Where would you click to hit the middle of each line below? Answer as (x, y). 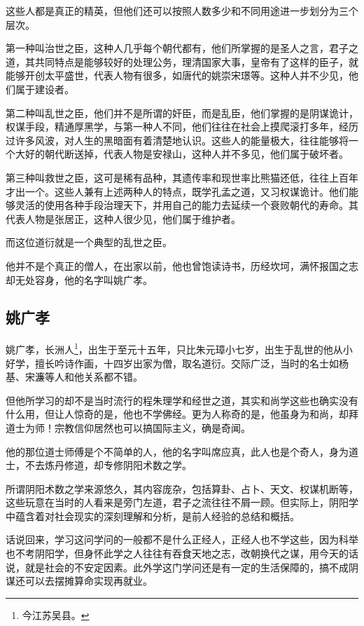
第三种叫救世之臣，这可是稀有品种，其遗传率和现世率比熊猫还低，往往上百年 (182, 177)
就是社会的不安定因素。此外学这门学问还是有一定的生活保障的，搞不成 (187, 567)
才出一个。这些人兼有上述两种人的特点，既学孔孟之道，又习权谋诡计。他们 (177, 191)
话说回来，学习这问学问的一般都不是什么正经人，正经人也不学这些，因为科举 (182, 539)
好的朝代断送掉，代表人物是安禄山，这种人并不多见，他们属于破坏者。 (187, 154)
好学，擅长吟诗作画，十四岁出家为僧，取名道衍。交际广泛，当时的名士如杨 (177, 363)
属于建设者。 (44, 89)
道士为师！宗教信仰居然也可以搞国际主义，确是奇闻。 (128, 427)
